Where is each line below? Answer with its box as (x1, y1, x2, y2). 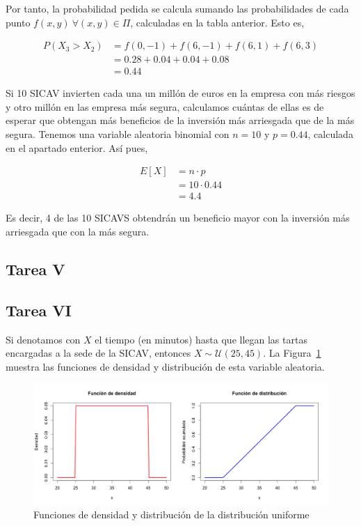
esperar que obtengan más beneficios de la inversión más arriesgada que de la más (6, 113, 355, 127)
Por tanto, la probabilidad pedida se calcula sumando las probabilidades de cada (6, 1, 349, 15)
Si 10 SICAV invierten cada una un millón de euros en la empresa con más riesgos (6, 86, 355, 100)
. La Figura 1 (263, 346, 321, 360)
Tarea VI (6, 299, 72, 320)
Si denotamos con (6, 332, 81, 346)
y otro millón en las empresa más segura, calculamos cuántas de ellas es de (6, 99, 324, 114)
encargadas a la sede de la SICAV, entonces (6, 346, 191, 360)
